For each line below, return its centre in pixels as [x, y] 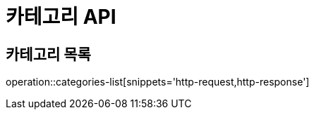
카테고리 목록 [48, 54]
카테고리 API [61, 17]
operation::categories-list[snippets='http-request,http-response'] [158, 82]
